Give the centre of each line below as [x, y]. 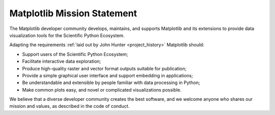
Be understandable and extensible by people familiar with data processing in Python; [111, 83]
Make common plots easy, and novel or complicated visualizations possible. [102, 90]
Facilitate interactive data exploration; [62, 62]
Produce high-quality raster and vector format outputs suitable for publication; [104, 68]
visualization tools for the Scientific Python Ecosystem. [67, 35]
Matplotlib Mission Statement [73, 13]
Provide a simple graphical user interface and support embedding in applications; [107, 75]
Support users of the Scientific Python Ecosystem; [75, 54]
